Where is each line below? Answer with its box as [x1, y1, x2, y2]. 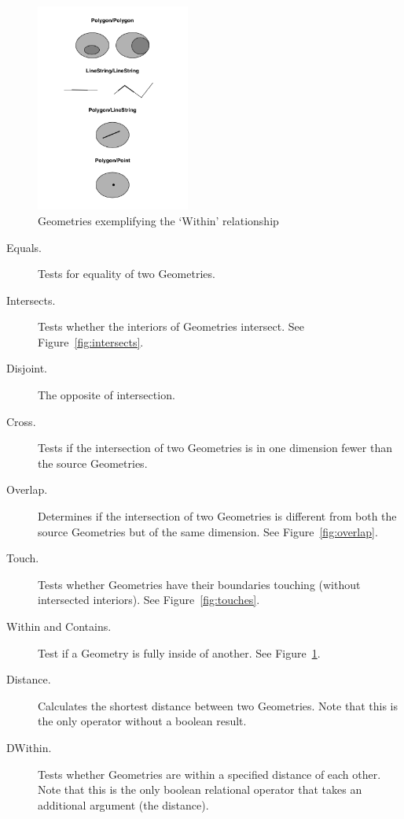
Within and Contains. [6, 618, 112, 634]
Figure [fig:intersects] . [38, 333, 144, 350]
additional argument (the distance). [38, 796, 209, 813]
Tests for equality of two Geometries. [38, 265, 215, 282]
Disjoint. [6, 360, 48, 376]
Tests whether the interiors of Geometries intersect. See [38, 318, 304, 335]
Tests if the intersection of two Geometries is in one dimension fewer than [38, 439, 392, 456]
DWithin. [6, 739, 52, 755]
